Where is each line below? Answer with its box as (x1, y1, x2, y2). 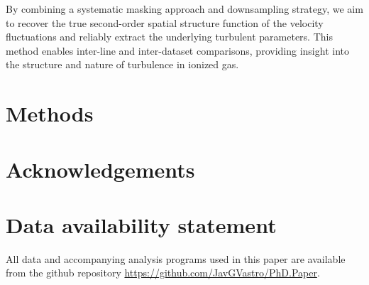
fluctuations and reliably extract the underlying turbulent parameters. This (6, 29, 333, 44)
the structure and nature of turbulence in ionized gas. (6, 57, 239, 72)
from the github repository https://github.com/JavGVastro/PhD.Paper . (6, 265, 320, 280)
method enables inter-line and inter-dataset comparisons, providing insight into (6, 43, 349, 58)
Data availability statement (6, 210, 277, 239)
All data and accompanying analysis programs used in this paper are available (6, 251, 346, 266)
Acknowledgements (6, 154, 195, 183)
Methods (6, 99, 94, 128)
